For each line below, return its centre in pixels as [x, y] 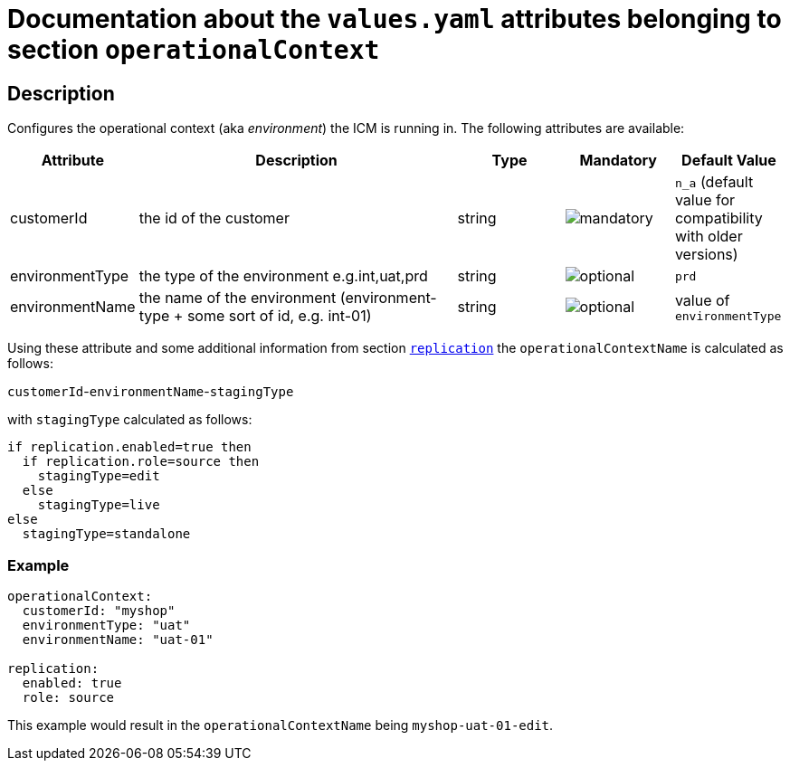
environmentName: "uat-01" [118, 639]
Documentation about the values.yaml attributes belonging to [395, 19]
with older [709, 237]
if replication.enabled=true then [129, 447]
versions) [706, 255]
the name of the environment [238, 298]
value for [705, 200]
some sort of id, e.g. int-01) [279, 316]
